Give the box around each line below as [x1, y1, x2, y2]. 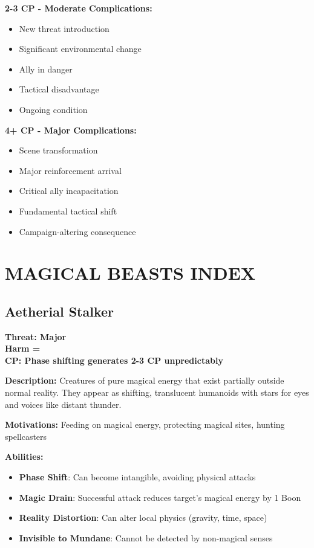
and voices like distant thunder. [5, 398, 122, 410]
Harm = [5, 342, 41, 355]
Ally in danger [19, 62, 73, 75]
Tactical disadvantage [19, 83, 99, 95]
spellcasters [5, 430, 47, 442]
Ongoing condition [19, 103, 88, 115]
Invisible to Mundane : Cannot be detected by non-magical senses [19, 531, 273, 544]
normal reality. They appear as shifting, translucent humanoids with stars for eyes [5, 386, 309, 399]
